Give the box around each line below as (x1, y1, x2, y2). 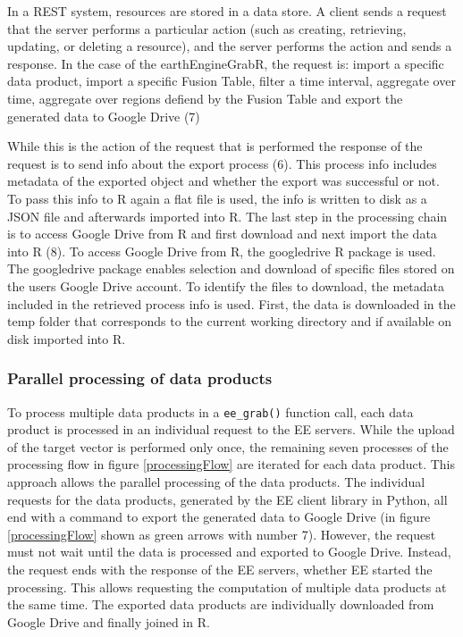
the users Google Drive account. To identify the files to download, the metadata (7, 276, 445, 295)
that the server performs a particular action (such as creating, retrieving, (7, 19, 407, 38)
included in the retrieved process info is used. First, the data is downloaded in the (7, 294, 456, 313)
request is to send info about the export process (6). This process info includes (7, 154, 437, 172)
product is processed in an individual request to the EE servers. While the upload (7, 420, 455, 439)
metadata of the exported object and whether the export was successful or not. (7, 172, 440, 190)
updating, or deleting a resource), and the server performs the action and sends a (7, 37, 452, 55)
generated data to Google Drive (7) (7, 106, 200, 125)
